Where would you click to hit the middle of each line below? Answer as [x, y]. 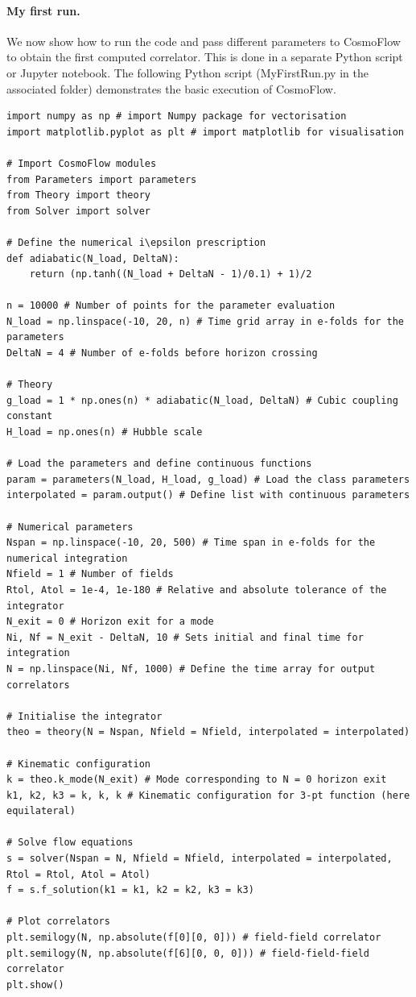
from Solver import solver [78, 211]
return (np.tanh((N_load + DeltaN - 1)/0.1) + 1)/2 [171, 274]
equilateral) [41, 811]
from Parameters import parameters [102, 179]
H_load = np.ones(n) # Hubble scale [105, 432]
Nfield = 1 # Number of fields [90, 574]
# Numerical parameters [70, 527]
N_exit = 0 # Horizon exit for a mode [110, 622]
